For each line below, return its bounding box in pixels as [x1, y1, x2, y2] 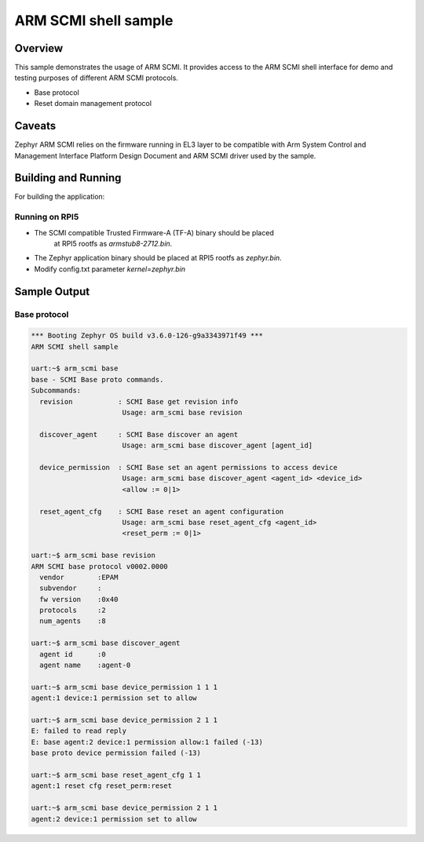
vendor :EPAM [39, 573, 119, 581]
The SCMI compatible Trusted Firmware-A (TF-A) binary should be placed [34, 228, 274, 237]
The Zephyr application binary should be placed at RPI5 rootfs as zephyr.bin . [34, 253, 282, 263]
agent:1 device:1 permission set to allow [31, 694, 197, 702]
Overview [14, 42, 64, 55]
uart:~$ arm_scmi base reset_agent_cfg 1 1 [31, 770, 202, 779]
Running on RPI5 [14, 212, 79, 223]
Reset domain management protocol [34, 99, 152, 108]
